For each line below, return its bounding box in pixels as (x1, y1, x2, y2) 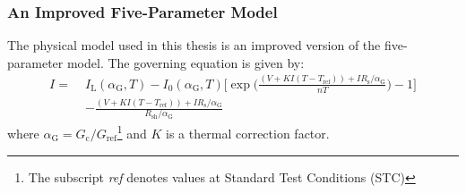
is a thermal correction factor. (166, 124, 330, 143)
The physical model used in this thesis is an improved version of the (7, 36, 381, 55)
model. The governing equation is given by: (66, 53, 305, 71)
